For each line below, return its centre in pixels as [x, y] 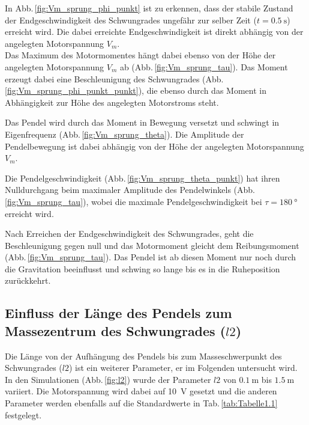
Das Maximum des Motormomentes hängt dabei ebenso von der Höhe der [140, 55]
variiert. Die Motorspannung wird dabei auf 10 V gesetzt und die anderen [141, 391]
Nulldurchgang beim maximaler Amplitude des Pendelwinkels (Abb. [130, 190]
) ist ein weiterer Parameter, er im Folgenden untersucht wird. [183, 368]
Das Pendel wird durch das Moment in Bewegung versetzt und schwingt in [142, 122]
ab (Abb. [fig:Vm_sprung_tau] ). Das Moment [204, 66]
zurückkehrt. [28, 280]
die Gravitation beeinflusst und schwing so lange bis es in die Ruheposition [142, 268]
